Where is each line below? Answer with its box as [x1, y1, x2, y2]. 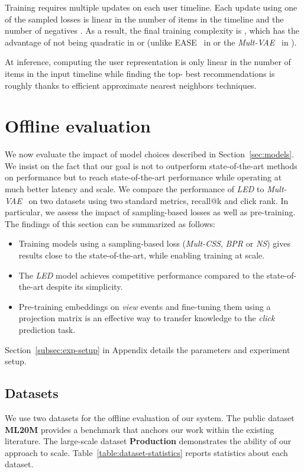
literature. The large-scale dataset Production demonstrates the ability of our [5, 435, 292, 447]
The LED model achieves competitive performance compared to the [18, 269, 264, 281]
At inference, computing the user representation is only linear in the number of [5, 56, 291, 68]
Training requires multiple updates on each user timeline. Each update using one [5, 1, 297, 13]
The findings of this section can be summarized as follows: [5, 217, 215, 229]
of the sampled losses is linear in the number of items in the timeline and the [5, 12, 284, 25]
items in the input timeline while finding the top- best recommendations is [5, 67, 275, 79]
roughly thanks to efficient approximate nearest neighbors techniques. [5, 79, 257, 91]
